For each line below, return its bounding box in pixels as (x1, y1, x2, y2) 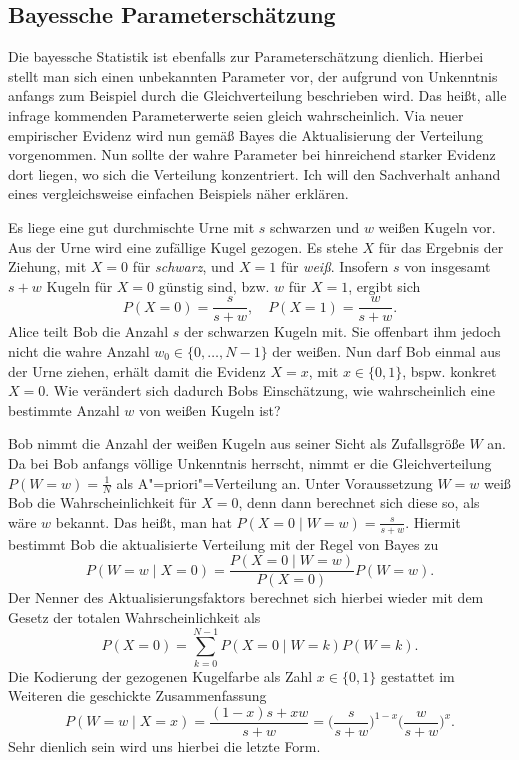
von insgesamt (404, 256, 491, 277)
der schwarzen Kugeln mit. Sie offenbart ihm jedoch (183, 321, 501, 342)
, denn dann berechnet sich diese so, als (238, 492, 480, 513)
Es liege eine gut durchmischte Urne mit (8, 216, 255, 237)
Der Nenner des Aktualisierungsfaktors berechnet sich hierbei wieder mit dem (8, 587, 484, 608)
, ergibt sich (348, 275, 421, 296)
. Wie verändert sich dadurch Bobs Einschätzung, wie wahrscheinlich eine (45, 380, 495, 401)
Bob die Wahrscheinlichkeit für (8, 492, 197, 513)
